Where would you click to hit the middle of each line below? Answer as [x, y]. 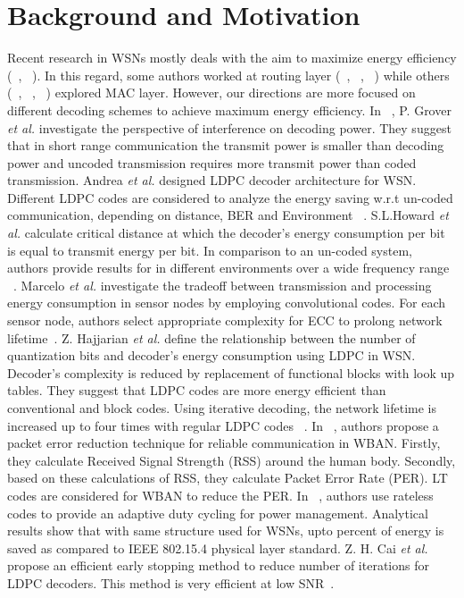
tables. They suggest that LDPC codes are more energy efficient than [197, 390]
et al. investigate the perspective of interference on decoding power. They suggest [229, 127]
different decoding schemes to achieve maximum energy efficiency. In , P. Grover [229, 109]
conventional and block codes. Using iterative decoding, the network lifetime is [222, 408]
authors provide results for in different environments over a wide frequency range [228, 268]
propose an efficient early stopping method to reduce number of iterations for [218, 565]
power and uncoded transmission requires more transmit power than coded [212, 162]
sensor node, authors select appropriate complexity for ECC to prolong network [225, 320]
